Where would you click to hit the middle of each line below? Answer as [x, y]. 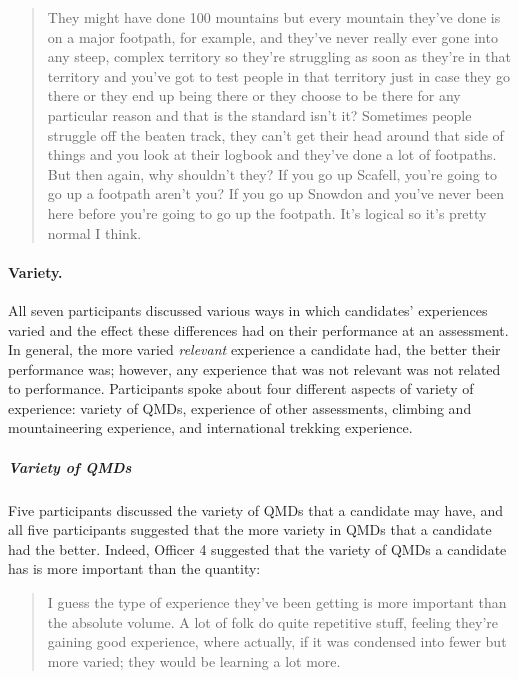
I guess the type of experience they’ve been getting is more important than [277, 602]
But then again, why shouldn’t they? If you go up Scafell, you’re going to [272, 173]
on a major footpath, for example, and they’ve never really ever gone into [272, 36]
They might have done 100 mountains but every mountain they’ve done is [274, 17]
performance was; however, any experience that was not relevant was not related [254, 368]
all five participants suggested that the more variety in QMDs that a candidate [250, 529]
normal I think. [94, 232]
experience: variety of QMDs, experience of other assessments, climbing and [240, 407]
